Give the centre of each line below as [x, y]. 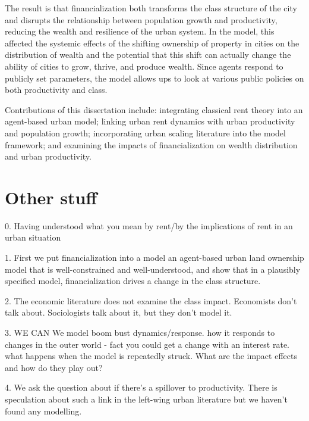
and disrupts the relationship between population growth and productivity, [141, 19]
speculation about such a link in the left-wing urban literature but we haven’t [146, 399]
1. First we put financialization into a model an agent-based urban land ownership [154, 258]
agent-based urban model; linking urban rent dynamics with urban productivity [150, 121]
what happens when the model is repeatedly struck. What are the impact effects [151, 356]
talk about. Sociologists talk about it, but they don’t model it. [119, 312]
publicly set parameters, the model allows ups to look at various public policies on [154, 78]
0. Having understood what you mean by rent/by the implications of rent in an [149, 225]
